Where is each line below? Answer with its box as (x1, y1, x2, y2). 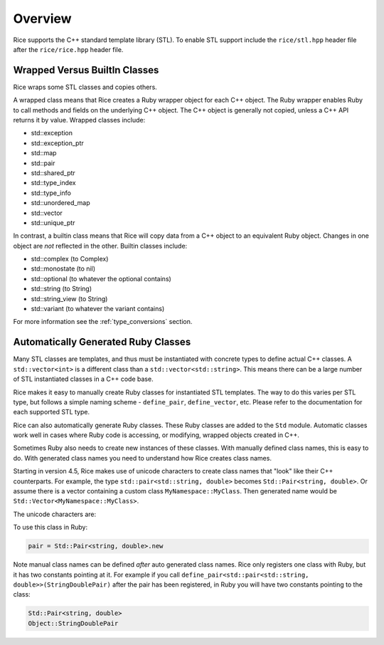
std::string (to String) (31, 285, 92, 293)
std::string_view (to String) (31, 294, 108, 303)
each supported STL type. (13, 408, 90, 416)
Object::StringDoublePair (28, 619, 119, 627)
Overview (13, 11, 72, 26)
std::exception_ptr (31, 139, 85, 147)
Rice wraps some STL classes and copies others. (13, 83, 158, 91)
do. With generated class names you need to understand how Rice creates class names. (13, 453, 272, 462)
